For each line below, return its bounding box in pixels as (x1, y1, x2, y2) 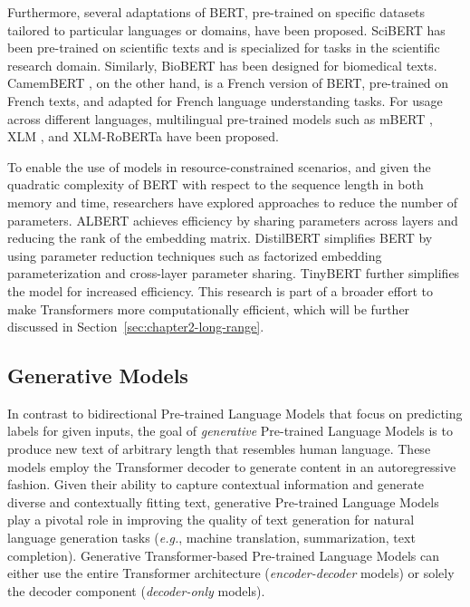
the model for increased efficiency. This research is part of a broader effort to (7, 281, 433, 300)
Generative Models (7, 361, 188, 390)
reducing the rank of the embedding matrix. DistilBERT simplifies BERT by (7, 228, 433, 247)
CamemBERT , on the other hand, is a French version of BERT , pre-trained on (7, 73, 449, 92)
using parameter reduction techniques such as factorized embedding (7, 246, 382, 265)
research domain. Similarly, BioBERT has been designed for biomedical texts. (7, 55, 437, 74)
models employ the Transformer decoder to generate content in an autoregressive (7, 457, 456, 476)
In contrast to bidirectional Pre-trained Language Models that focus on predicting (7, 403, 463, 422)
